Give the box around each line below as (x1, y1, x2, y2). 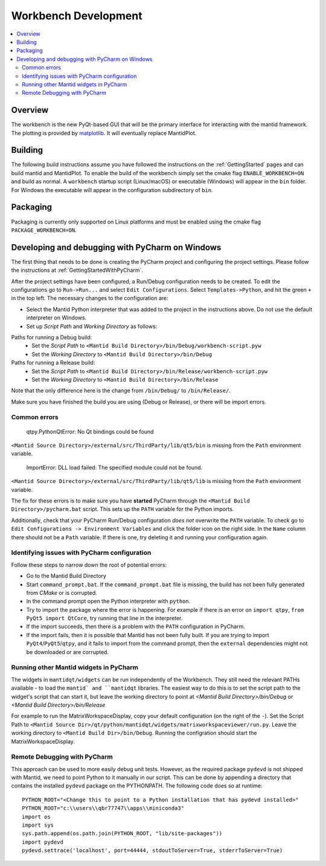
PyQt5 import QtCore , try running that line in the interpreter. (26, 615, 183, 622)
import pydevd (22, 838, 63, 845)
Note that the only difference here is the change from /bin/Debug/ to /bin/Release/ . (11, 387, 231, 394)
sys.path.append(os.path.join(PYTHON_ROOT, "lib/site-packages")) (22, 830, 223, 837)
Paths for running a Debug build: (11, 333, 92, 341)
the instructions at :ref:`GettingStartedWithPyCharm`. (11, 266, 144, 274)
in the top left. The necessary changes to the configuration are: (11, 295, 168, 302)
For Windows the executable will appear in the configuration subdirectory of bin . (11, 186, 214, 193)
